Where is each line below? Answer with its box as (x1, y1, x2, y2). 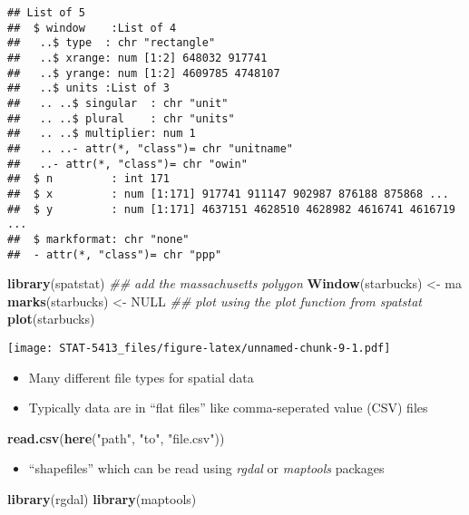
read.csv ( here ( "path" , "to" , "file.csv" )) (7, 428, 225, 447)
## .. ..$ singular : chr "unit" (7, 96, 229, 110)
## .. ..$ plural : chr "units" (7, 112, 235, 125)
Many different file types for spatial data (28, 367, 254, 386)
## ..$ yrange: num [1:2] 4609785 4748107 (7, 66, 280, 80)
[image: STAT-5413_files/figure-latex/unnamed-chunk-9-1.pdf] (7, 341, 391, 355)
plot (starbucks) (7, 309, 95, 328)
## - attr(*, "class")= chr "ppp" (7, 248, 222, 261)
